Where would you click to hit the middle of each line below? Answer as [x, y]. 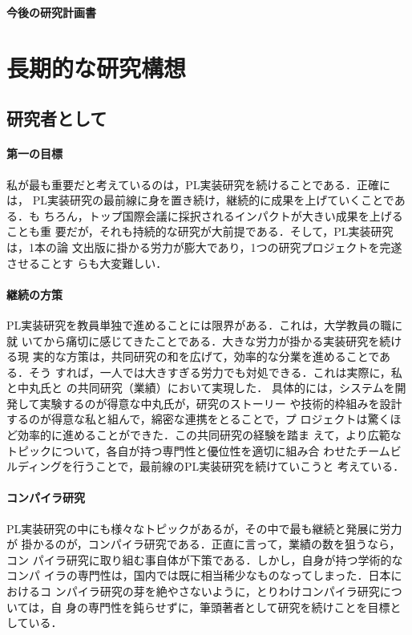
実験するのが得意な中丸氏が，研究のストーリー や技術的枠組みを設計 [221, 403]
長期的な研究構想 [97, 67]
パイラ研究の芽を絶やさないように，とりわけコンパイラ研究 [223, 591]
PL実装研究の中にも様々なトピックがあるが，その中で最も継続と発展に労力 [204, 528]
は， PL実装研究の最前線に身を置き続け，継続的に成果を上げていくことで [200, 200]
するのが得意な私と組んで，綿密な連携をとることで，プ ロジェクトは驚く [198, 419]
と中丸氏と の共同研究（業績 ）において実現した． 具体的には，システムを [201, 388]
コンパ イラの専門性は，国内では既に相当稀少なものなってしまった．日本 [199, 575]
